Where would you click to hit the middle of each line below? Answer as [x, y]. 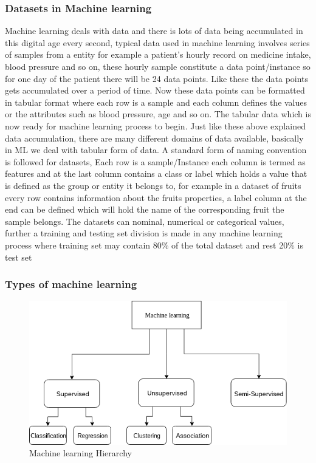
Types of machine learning [71, 284]
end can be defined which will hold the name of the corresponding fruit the [145, 209]
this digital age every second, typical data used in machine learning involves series [157, 42]
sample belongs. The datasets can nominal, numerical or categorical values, [145, 221]
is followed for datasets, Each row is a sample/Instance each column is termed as [155, 161]
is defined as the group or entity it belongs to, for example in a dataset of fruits [153, 185]
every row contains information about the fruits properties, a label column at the [156, 197]
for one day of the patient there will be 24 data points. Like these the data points [157, 78]
